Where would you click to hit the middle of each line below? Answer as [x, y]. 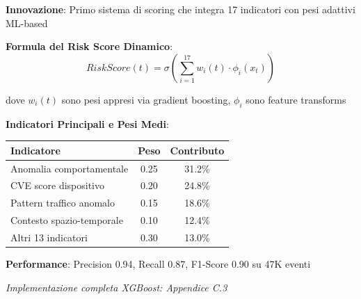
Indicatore [35, 150]
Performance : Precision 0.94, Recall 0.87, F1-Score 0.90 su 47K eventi [158, 263]
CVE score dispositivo [58, 185]
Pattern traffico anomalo [63, 203]
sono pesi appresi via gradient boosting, [146, 99]
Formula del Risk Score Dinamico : [89, 46]
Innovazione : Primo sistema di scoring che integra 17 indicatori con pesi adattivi [180, 9]
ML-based [27, 23]
